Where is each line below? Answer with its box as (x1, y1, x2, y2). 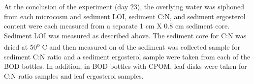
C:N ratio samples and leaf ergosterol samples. (4, 70, 144, 81)
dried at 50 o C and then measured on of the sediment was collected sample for (4, 40, 240, 52)
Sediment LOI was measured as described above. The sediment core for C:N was (4, 30, 247, 40)
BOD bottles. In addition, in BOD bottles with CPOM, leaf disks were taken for (4, 61, 247, 71)
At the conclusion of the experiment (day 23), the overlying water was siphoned (4, 1, 244, 11)
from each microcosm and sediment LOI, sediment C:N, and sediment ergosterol (4, 11, 246, 21)
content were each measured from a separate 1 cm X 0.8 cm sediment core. (4, 21, 230, 31)
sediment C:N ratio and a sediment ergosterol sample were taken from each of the (4, 51, 251, 61)
